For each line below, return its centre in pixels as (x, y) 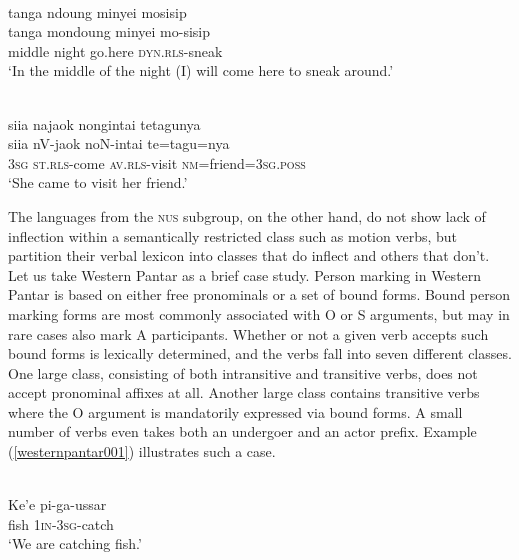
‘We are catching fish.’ (75, 543)
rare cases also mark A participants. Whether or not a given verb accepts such (248, 333)
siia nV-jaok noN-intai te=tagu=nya (119, 143)
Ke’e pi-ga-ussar (57, 504)
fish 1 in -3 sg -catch (61, 523)
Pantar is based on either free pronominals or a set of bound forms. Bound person (259, 294)
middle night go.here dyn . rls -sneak (115, 50)
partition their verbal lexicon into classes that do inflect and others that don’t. (249, 255)
